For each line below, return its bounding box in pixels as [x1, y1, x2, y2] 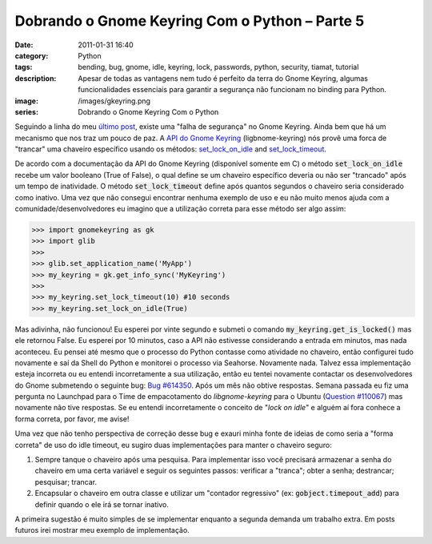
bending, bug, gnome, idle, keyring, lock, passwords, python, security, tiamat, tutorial [78, 62, 359, 72]
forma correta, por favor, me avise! [14, 413, 130, 424]
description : [14, 73, 57, 83]
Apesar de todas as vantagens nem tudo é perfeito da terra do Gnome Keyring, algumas [78, 73, 368, 83]
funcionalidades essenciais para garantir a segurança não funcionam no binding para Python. [78, 85, 387, 95]
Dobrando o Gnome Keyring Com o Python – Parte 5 [14, 12, 365, 30]
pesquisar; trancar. [34, 477, 98, 486]
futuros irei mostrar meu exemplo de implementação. [14, 526, 190, 535]
